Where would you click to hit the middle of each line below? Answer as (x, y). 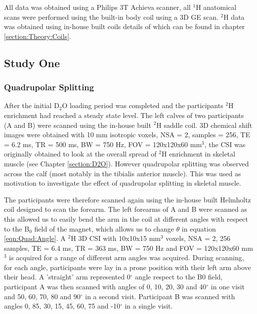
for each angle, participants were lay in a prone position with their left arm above (128, 267)
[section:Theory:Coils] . (38, 36)
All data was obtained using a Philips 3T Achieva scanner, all (97, 7)
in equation (199, 228)
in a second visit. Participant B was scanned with (160, 296)
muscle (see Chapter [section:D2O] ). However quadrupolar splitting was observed (127, 163)
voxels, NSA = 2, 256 (198, 238)
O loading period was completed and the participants (143, 105)
